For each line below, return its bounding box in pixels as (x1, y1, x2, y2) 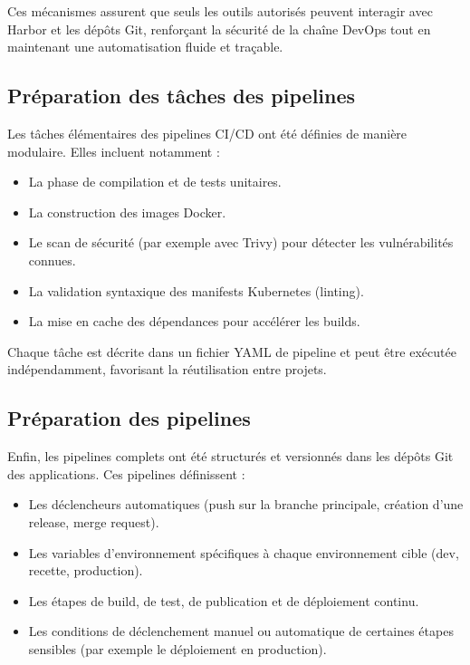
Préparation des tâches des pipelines (7, 82, 356, 110)
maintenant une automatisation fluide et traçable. (7, 37, 283, 56)
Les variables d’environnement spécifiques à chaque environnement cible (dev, (28, 543, 459, 562)
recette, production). (28, 561, 143, 580)
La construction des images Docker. (28, 202, 226, 221)
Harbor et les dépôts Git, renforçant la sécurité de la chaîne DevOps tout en (7, 19, 431, 38)
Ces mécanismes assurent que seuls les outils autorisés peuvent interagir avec (7, 2, 433, 20)
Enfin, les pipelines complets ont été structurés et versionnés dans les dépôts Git (7, 447, 454, 466)
